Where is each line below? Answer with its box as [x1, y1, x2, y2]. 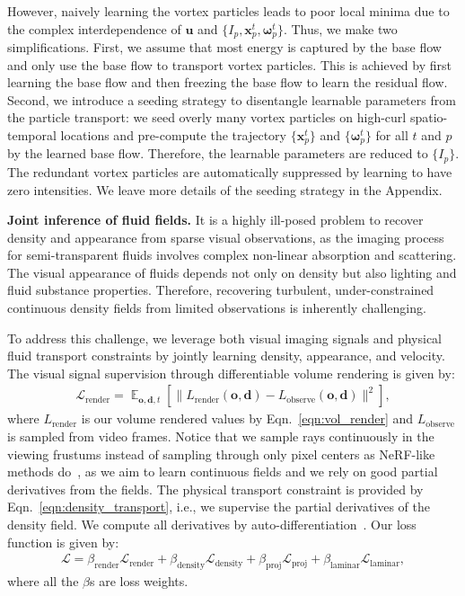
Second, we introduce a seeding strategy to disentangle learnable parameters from [7, 90, 456, 109]
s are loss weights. [89, 572, 189, 591]
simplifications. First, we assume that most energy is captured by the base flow [7, 38, 442, 57]
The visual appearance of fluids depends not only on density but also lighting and [7, 262, 457, 281]
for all [375, 126, 408, 145]
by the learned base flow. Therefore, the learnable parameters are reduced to [7, 144, 428, 163]
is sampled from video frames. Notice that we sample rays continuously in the [7, 427, 434, 446]
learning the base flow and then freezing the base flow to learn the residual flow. [7, 73, 448, 92]
